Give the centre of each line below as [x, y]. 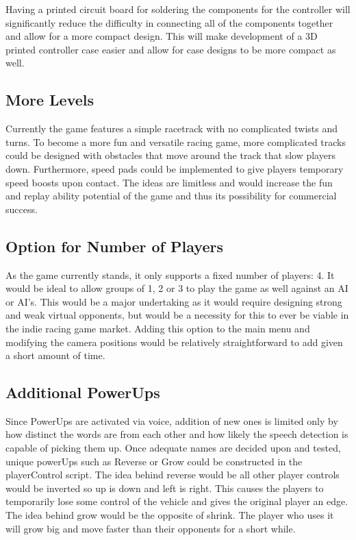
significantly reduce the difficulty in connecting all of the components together [169, 22]
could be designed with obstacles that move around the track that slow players [170, 155]
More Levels [50, 100]
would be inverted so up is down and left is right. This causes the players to [165, 488]
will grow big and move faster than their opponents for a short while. [151, 528]
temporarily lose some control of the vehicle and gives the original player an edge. [177, 501]
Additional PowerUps [83, 392]
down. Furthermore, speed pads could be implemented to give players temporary [175, 168]
